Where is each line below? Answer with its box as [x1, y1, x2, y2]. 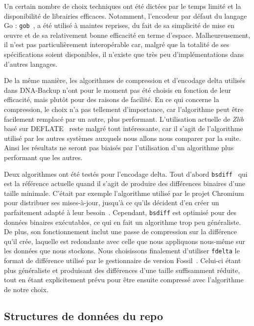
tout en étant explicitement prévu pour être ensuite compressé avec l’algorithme [4, 274, 244, 285]
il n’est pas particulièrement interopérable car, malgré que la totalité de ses [4, 39, 230, 50]
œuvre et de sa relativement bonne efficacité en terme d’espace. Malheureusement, [4, 29, 251, 40]
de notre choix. [4, 284, 49, 294]
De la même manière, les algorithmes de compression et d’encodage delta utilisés [4, 75, 246, 85]
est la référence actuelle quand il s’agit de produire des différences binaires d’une [4, 178, 245, 189]
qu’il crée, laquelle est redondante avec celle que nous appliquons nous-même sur [4, 236, 245, 246]
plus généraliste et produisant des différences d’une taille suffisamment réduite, [4, 265, 240, 275]
